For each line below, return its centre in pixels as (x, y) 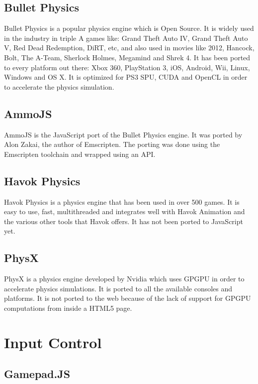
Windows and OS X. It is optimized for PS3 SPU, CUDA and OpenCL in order (126, 77)
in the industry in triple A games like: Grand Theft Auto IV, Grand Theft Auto (126, 38)
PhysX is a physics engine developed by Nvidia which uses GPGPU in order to (124, 279)
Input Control (53, 342)
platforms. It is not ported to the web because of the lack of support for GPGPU (128, 298)
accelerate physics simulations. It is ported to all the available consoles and (118, 288)
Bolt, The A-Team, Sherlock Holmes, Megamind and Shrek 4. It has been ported (127, 57)
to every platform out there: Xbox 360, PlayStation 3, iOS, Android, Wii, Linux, (127, 67)
